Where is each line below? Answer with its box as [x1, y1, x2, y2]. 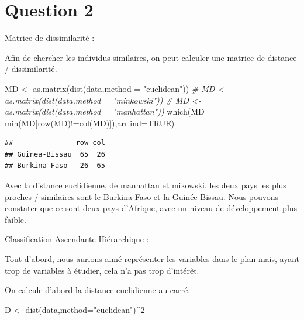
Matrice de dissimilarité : [5, 32, 95, 44]
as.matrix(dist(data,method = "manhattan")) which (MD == [5, 105, 220, 118]
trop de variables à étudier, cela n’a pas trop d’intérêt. [5, 264, 199, 276]
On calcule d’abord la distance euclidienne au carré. [5, 284, 191, 296]
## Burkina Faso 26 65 [5, 161, 105, 170]
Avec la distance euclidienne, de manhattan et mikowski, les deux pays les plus [5, 179, 286, 191]
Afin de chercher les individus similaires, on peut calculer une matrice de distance [5, 51, 297, 63]
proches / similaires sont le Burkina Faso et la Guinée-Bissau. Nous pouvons [5, 190, 279, 202]
